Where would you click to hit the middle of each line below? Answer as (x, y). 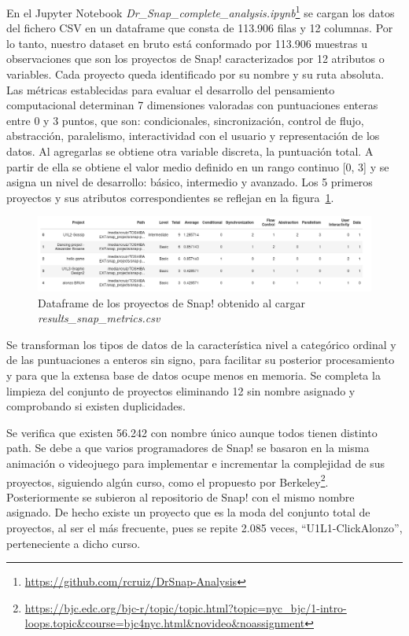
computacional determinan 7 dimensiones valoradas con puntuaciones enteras (192, 105)
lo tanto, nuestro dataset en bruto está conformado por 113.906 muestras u (187, 43)
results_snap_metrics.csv (99, 318)
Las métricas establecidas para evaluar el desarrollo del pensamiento (171, 89)
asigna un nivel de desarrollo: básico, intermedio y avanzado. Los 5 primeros (190, 182)
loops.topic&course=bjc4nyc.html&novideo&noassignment (165, 623)
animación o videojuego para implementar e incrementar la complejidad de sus (195, 463)
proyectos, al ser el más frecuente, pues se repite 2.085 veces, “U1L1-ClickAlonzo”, (204, 527)
